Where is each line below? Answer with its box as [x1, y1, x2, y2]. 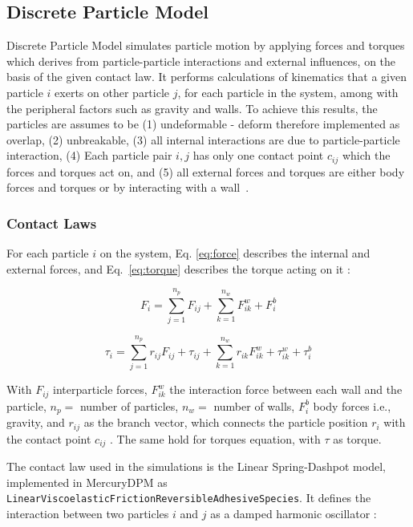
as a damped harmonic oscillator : [210, 505, 377, 522]
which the [342, 147, 391, 164]
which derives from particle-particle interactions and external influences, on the [6, 52, 396, 69]
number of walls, [213, 397, 295, 414]
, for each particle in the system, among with [177, 83, 399, 100]
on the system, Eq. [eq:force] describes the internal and [99, 245, 370, 261]
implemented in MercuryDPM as [6, 473, 168, 490]
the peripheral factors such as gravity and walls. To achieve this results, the [6, 99, 378, 116]
